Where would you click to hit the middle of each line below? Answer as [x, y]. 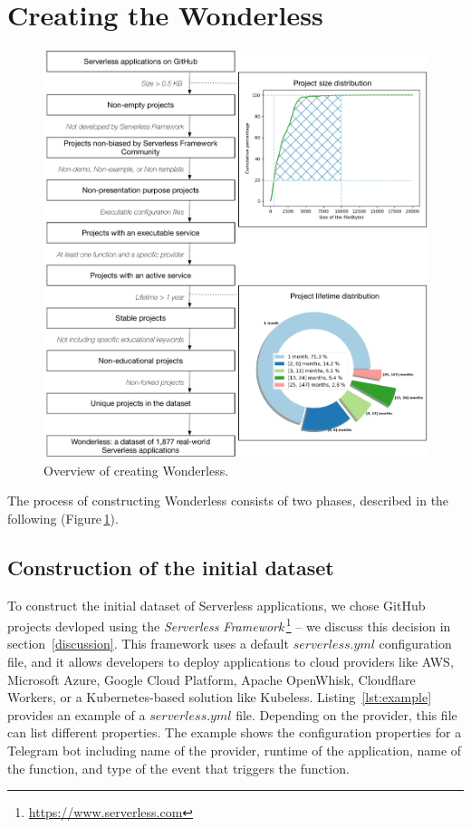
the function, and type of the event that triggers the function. [178, 768]
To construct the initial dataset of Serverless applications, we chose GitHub [216, 605]
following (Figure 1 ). [63, 518]
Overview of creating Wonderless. [136, 470]
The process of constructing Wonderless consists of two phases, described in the [228, 501]
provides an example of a [77, 714]
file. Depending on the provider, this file [346, 714]
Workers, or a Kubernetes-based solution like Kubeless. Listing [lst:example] [220, 697]
